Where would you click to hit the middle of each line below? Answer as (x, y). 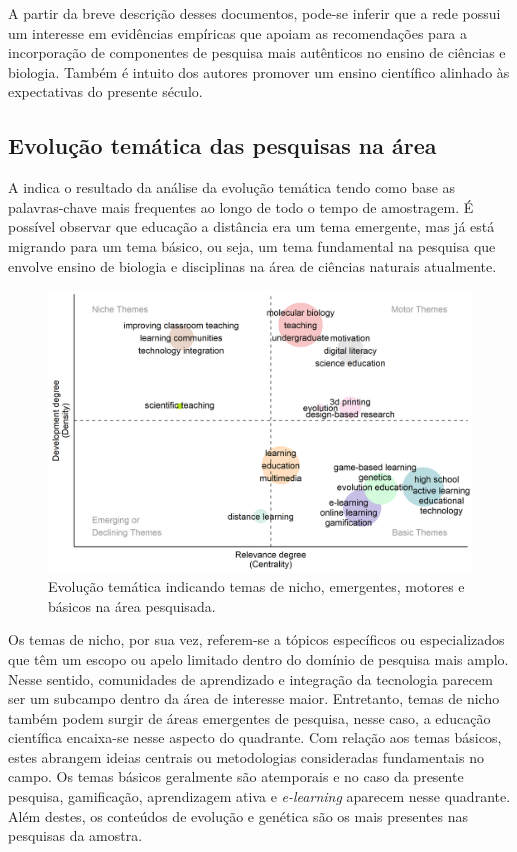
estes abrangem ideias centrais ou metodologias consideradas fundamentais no (246, 756)
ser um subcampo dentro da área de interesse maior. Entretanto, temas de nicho (254, 698)
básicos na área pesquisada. (132, 605)
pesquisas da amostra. (75, 835)
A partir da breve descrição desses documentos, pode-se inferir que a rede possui (254, 13)
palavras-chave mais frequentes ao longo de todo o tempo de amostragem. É (241, 206)
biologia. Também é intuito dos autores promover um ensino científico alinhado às (259, 71)
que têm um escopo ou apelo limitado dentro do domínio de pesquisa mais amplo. (258, 658)
